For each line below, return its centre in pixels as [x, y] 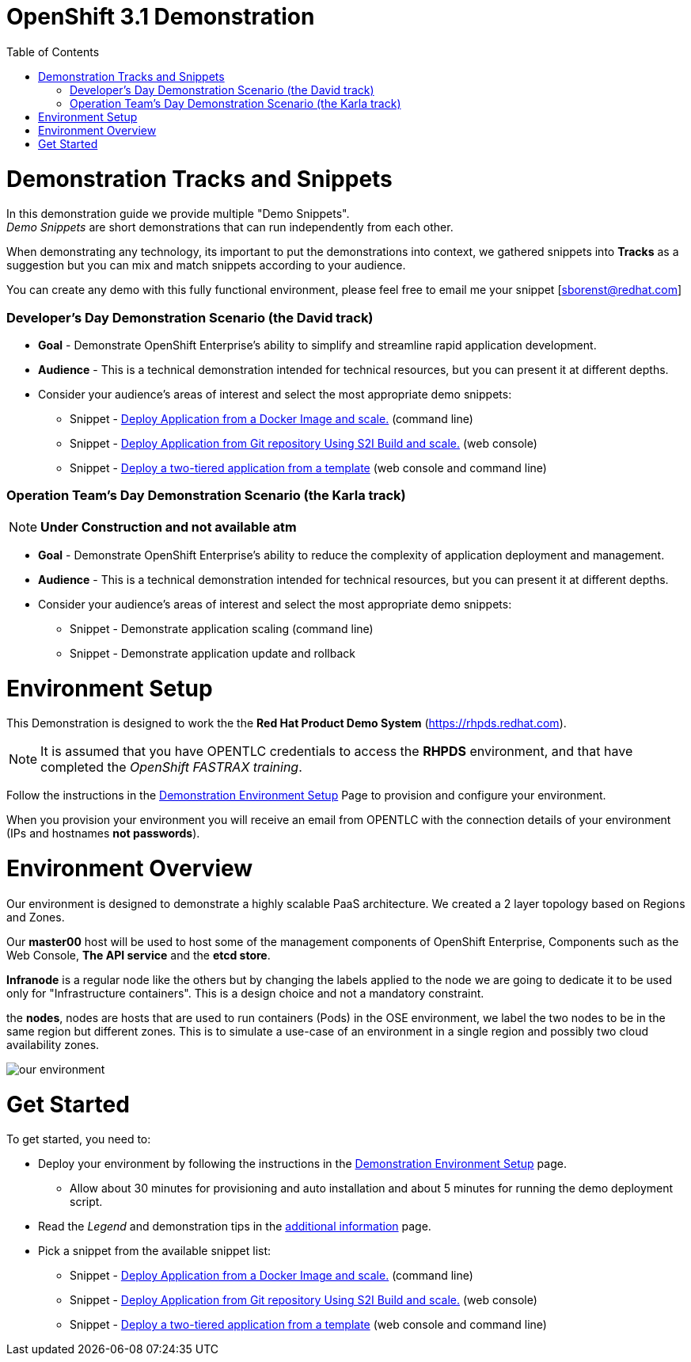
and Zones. [36, 917]
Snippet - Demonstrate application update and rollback [213, 653]
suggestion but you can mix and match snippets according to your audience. [206, 265]
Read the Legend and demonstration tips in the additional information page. [235, 1227]
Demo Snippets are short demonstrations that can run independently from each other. [230, 227]
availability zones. [53, 1044]
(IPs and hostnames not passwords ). [103, 834]
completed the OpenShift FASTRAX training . [171, 767]
